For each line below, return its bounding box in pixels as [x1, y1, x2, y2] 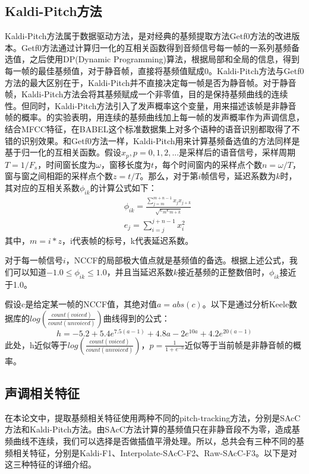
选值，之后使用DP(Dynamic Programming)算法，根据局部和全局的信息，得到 [5, 53, 299, 65]
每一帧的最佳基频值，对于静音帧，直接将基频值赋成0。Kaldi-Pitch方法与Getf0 [5, 64, 304, 77]
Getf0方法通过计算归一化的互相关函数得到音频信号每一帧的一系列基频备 [21, 41, 299, 53]
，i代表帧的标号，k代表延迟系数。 [61, 234, 194, 246]
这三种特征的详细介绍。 [5, 458, 96, 470]
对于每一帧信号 [5, 254, 63, 266]
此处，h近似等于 [5, 338, 68, 351]
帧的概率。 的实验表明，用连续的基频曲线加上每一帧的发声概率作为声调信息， [5, 111, 304, 123]
